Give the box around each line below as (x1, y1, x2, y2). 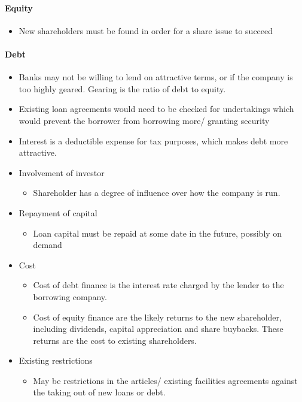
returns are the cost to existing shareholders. (33, 334, 197, 346)
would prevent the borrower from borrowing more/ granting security (19, 114, 270, 126)
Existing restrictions (19, 354, 93, 367)
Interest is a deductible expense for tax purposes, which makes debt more (19, 134, 288, 147)
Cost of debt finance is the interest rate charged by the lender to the (33, 279, 284, 291)
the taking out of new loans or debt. (33, 386, 166, 398)
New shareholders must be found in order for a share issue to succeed (19, 24, 273, 37)
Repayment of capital (19, 206, 97, 219)
